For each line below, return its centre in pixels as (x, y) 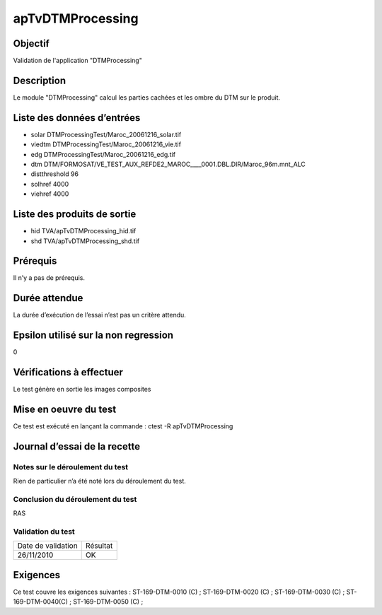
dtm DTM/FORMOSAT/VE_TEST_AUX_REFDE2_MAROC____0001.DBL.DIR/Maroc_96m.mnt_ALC (168, 164)
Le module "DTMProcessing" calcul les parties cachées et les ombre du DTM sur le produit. (147, 97)
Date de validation (47, 546)
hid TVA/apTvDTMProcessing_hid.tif (83, 231)
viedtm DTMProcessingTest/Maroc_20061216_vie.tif (106, 144)
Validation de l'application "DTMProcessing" (78, 61)
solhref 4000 (50, 184)
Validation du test (44, 532)
